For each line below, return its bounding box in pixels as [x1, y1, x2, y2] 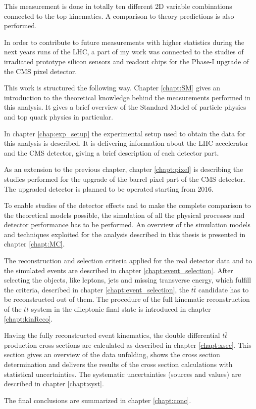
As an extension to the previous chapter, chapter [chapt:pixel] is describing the [4, 164, 243, 174]
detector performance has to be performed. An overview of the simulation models [4, 219, 251, 230]
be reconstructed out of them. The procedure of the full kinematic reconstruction [4, 294, 250, 304]
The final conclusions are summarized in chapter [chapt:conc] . [4, 395, 191, 405]
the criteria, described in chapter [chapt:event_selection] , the [4, 284, 189, 294]
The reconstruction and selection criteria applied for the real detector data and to [4, 255, 252, 266]
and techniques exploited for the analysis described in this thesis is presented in [4, 229, 246, 239]
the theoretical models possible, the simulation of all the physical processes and [4, 209, 245, 220]
